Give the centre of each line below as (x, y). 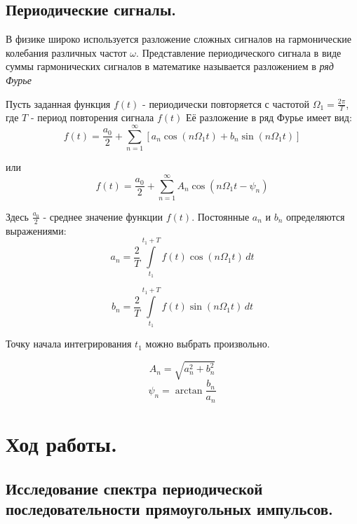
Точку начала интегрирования (69, 344)
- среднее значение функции (103, 216)
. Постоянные (221, 216)
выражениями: (36, 230)
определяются (316, 216)
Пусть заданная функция (58, 103)
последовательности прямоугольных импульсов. (169, 508)
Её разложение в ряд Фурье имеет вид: (269, 117)
